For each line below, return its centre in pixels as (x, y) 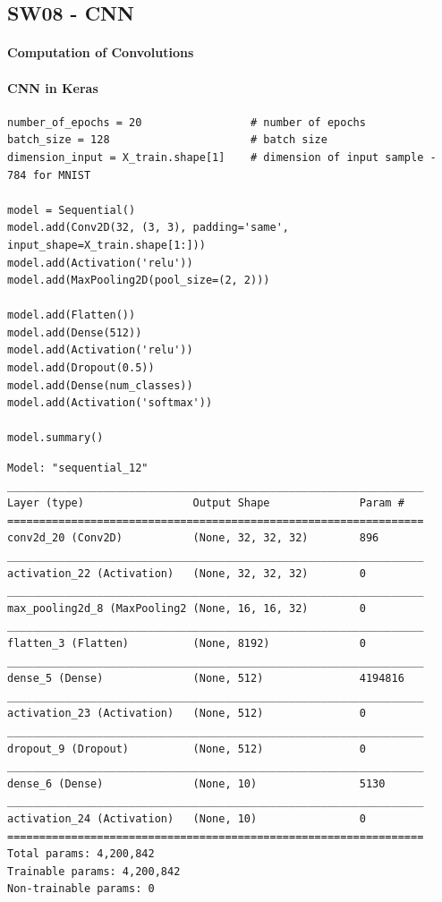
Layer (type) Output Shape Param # (206, 503)
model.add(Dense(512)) (75, 332)
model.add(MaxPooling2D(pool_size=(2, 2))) (139, 281)
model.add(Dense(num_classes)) (100, 385)
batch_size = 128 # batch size (167, 140)
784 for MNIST (49, 175)
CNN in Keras (53, 87)
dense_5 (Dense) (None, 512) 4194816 (206, 679)
